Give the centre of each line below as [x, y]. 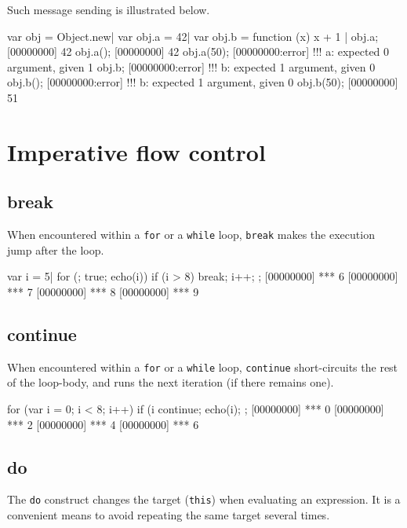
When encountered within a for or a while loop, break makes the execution [191, 235]
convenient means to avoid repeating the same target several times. [169, 515]
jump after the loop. [56, 249]
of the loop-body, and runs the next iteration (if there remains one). [171, 382]
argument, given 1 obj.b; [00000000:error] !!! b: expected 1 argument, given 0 [191, 66]
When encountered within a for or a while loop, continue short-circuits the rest [203, 367]
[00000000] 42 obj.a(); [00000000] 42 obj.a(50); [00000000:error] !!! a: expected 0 [198, 51]
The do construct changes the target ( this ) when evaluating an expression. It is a [204, 499]
